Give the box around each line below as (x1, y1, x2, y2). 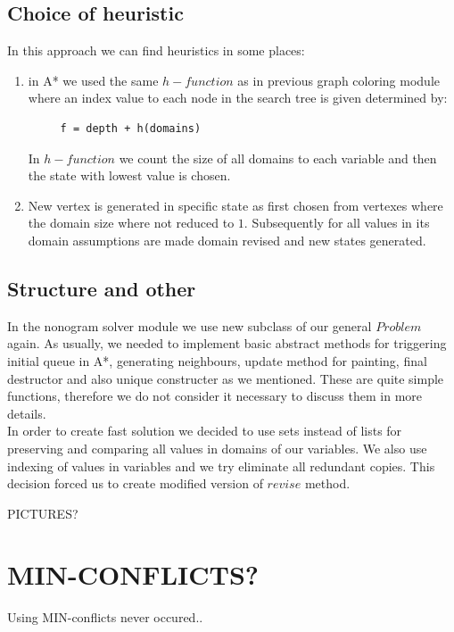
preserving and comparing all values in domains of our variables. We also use (7, 438, 427, 457)
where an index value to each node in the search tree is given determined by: (28, 88, 448, 107)
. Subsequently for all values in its (244, 213, 430, 232)
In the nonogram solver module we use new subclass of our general (7, 316, 372, 335)
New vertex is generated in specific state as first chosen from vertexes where (28, 195, 443, 214)
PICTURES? (7, 503, 78, 522)
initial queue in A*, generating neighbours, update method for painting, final (7, 351, 427, 370)
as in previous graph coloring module (237, 71, 440, 89)
